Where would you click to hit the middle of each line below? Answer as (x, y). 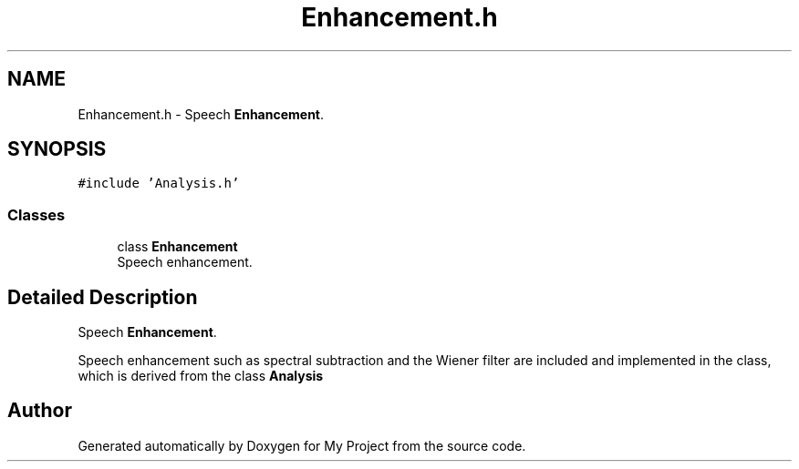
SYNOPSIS (57, 149)
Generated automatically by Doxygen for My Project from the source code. (302, 445)
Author (40, 411)
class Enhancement (177, 247)
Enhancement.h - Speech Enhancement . (201, 114)
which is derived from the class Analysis (201, 376)
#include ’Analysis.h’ (159, 184)
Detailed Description (103, 297)
